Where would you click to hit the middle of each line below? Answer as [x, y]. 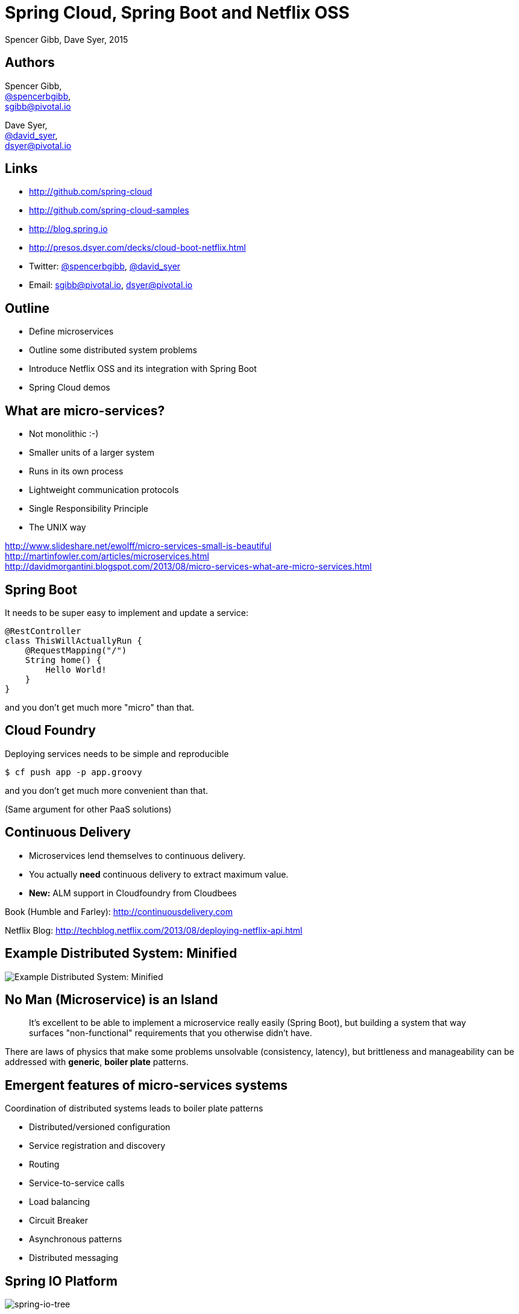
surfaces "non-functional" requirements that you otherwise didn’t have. [171, 1033]
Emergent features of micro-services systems [146, 1085]
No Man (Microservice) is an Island [112, 999]
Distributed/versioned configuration [100, 1127]
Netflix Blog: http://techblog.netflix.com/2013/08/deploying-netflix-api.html [154, 930]
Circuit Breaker [58, 1221]
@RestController [43, 631]
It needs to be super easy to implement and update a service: [127, 612]
